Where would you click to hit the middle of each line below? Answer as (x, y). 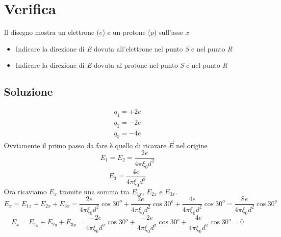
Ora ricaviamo (26, 191)
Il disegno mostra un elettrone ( (52, 32)
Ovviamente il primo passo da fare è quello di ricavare (85, 145)
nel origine (192, 145)
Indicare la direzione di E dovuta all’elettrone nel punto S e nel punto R (124, 48)
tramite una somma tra (94, 191)
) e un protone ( (126, 32)
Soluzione (28, 92)
